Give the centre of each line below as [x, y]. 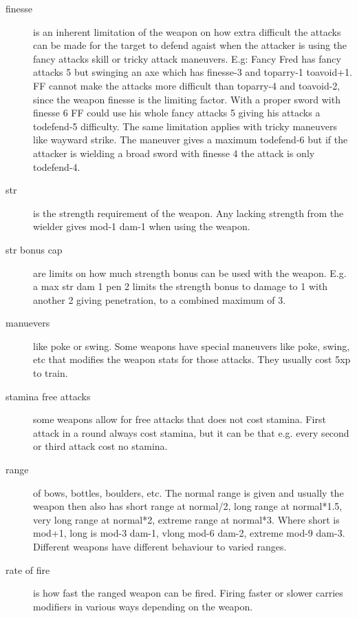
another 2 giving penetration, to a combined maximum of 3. [160, 299]
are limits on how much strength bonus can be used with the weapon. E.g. [190, 272]
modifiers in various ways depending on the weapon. [143, 606]
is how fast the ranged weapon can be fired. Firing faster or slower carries [188, 593]
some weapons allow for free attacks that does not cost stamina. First [180, 419]
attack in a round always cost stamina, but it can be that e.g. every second [191, 432]
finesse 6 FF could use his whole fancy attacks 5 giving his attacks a [177, 113]
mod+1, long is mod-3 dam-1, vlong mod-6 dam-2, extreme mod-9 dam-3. [189, 533]
